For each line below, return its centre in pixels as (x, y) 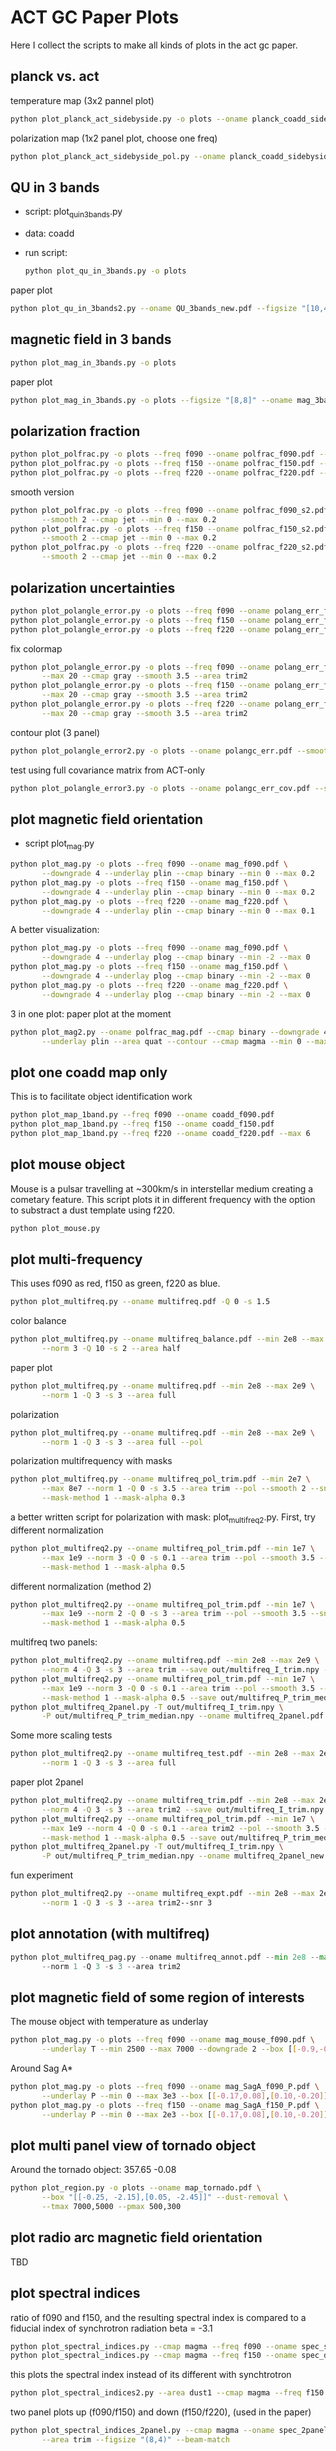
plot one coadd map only (89, 1072)
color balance (38, 1321)
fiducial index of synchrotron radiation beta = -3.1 (111, 2328)
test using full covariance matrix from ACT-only (108, 770)
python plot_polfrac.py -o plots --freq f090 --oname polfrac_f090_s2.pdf (169, 510)
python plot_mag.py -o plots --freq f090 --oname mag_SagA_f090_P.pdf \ (165, 2087)
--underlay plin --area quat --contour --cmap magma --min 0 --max (185, 1041)
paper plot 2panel (47, 1782)
